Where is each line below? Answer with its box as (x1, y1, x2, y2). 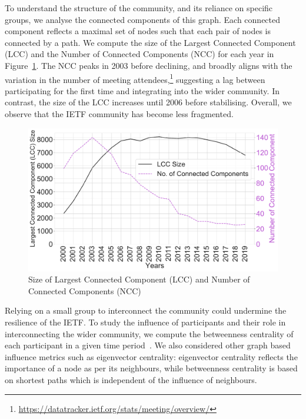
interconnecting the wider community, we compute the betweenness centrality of (5, 327, 294, 340)
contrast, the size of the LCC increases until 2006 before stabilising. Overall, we (5, 96, 292, 108)
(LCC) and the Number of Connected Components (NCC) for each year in (5, 48, 274, 60)
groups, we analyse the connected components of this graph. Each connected (5, 13, 281, 25)
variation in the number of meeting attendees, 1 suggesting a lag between (5, 71, 265, 85)
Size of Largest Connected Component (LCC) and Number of (28, 273, 250, 285)
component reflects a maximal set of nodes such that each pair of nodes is (5, 25, 271, 37)
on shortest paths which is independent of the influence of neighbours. (5, 373, 257, 385)
